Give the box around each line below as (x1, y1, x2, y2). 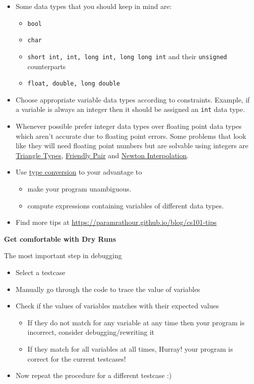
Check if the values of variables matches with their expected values (15, 300, 219, 311)
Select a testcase (15, 267, 65, 277)
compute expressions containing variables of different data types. (27, 200, 224, 210)
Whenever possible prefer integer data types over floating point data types (15, 121, 242, 131)
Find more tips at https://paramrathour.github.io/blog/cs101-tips (15, 217, 217, 227)
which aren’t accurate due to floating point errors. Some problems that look (15, 130, 247, 141)
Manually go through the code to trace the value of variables (15, 284, 200, 294)
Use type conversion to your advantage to (15, 167, 142, 177)
